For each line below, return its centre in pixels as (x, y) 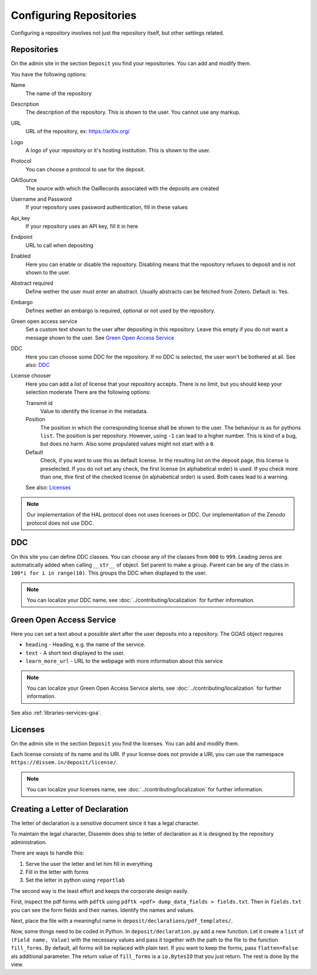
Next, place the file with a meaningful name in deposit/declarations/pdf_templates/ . (122, 920)
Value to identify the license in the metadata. (94, 411)
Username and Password (41, 199)
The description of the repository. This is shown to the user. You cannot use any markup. (133, 112)
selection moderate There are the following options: (88, 392)
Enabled (21, 256)
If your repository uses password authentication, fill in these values (107, 207)
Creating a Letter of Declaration (70, 809)
